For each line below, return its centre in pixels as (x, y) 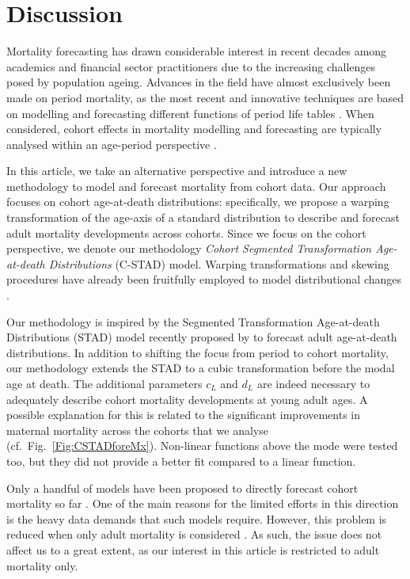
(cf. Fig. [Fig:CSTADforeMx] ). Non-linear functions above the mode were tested (202, 446)
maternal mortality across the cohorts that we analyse (137, 430)
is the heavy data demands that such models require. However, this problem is (197, 518)
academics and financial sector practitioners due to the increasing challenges (191, 66)
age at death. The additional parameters (104, 383)
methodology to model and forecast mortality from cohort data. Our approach (196, 186)
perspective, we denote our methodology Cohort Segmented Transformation (189, 248)
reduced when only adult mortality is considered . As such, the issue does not (194, 534)
